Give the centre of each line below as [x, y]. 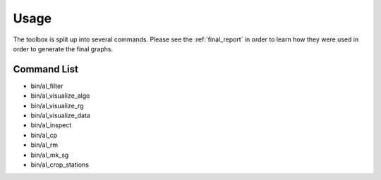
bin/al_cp [44, 135]
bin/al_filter [47, 86]
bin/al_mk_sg [50, 155]
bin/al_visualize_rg [57, 105]
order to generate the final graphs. [63, 49]
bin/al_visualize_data [61, 115]
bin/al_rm [44, 145]
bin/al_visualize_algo [60, 96]
